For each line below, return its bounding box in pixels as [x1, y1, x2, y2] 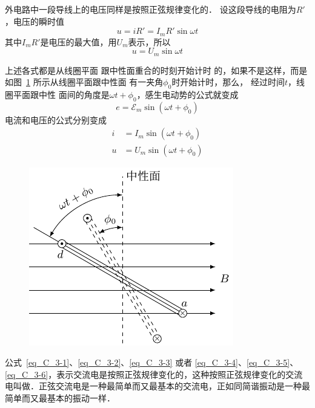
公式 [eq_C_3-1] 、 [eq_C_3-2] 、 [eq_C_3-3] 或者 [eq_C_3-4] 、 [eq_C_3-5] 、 [5, 356, 299, 369]
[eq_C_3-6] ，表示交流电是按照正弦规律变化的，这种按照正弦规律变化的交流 [5, 368, 303, 380]
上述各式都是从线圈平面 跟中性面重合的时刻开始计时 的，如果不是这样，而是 [5, 63, 308, 76]
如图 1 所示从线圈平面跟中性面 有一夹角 [5, 76, 164, 88]
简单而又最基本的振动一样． [5, 391, 115, 404]
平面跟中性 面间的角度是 [13, 88, 110, 101]
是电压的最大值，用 [40, 35, 117, 48]
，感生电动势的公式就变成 [136, 88, 239, 101]
